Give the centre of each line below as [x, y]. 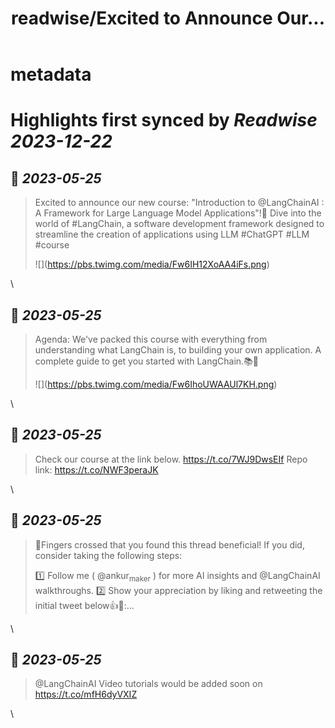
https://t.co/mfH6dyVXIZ [86, 694]
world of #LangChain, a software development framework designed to [179, 224]
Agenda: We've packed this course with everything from [151, 339]
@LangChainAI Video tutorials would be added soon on [148, 684]
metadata [51, 74]
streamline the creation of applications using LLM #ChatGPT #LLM [172, 234]
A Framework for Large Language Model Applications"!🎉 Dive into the [178, 213]
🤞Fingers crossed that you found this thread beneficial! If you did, [169, 544]
